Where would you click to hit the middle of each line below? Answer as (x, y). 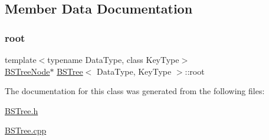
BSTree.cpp (26, 130)
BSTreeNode (27, 71)
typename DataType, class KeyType (113, 59)
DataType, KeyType (134, 71)
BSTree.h (22, 110)
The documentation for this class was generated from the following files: (135, 91)
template (21, 59)
